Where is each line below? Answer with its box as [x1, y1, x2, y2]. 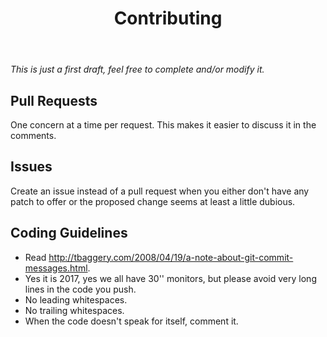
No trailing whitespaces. [24, 304, 125, 316]
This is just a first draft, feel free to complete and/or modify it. [10, 63, 265, 76]
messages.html [24, 262, 88, 274]
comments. [10, 130, 57, 141]
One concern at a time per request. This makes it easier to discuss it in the [10, 119, 317, 131]
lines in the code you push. [24, 283, 137, 295]
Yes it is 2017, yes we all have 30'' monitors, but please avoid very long [24, 272, 317, 284]
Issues [10, 158, 53, 176]
